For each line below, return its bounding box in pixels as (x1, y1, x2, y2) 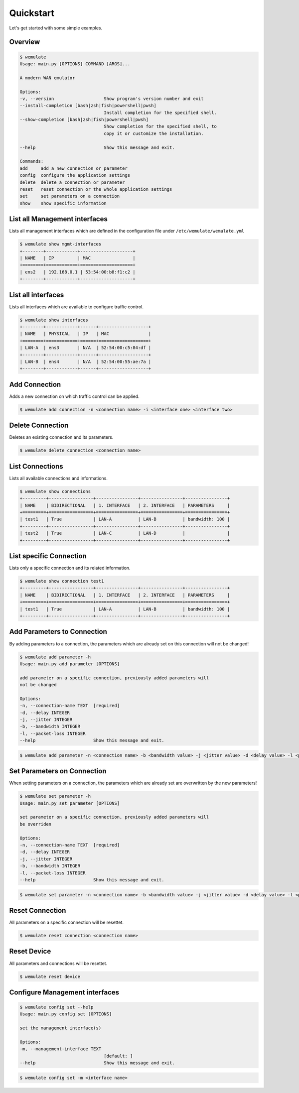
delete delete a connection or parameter (19, 179, 125, 185)
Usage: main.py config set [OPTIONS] (19, 1011, 112, 1017)
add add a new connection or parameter (19, 165, 128, 171)
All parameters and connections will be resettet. (9, 960, 108, 966)
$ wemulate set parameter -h (19, 793, 91, 799)
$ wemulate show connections (19, 488, 91, 494)
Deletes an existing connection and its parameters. (9, 434, 114, 440)
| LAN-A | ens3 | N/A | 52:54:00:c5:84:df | (19, 345, 151, 351)
